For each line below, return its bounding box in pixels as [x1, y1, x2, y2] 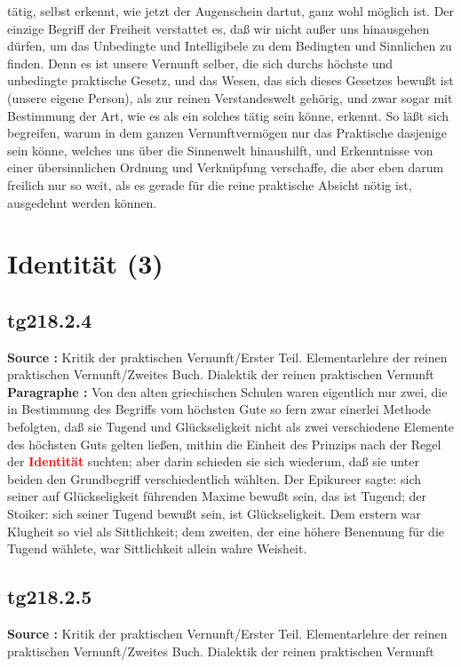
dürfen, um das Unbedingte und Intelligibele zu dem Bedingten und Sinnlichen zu [7, 36, 452, 55]
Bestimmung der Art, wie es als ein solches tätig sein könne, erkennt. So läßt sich [7, 106, 449, 124]
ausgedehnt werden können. [7, 193, 157, 211]
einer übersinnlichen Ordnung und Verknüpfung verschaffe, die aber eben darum [7, 158, 444, 177]
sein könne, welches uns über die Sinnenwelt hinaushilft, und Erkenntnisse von [7, 140, 433, 159]
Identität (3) [7, 245, 163, 282]
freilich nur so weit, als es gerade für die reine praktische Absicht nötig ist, [7, 175, 412, 194]
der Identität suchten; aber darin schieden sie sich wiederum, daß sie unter [7, 452, 419, 471]
